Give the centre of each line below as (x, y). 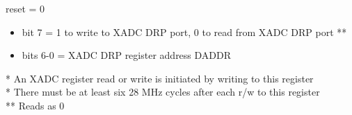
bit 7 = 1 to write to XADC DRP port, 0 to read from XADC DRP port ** (184, 32)
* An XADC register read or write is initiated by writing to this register (160, 78)
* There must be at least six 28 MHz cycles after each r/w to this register (163, 92)
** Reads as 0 (35, 105)
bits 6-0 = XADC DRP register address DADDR (127, 55)
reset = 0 (25, 8)
